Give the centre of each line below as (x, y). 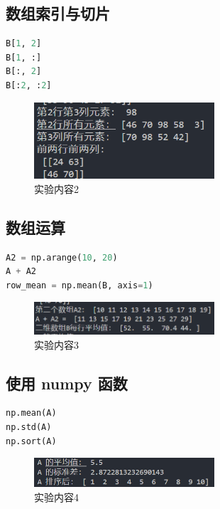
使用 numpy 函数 (67, 383)
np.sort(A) (31, 441)
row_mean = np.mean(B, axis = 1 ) (79, 285)
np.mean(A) (31, 413)
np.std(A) (29, 427)
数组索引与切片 (58, 13)
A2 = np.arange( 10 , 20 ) (62, 257)
